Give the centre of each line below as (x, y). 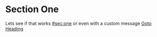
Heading (14, 28)
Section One (32, 9)
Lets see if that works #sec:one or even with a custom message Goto (78, 23)
